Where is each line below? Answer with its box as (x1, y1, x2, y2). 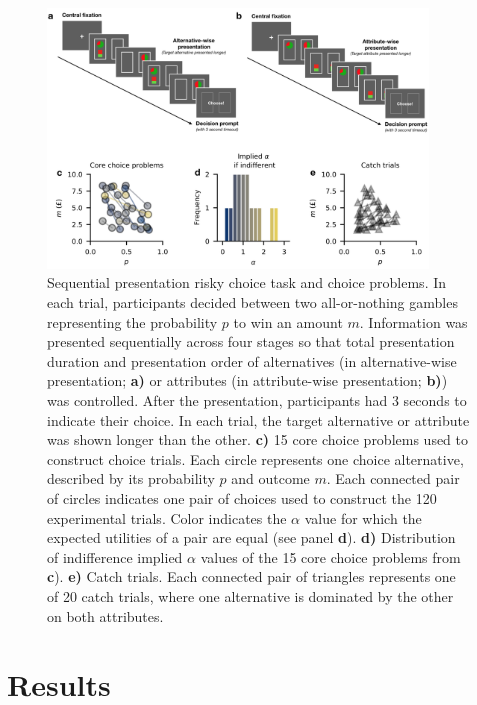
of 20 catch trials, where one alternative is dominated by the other (47, 585, 454, 606)
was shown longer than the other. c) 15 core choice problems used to (47, 429, 469, 450)
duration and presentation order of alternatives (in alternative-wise (47, 350, 457, 371)
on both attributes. (47, 605, 164, 626)
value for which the (304, 507, 422, 528)
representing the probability (47, 311, 218, 332)
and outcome (231, 468, 310, 489)
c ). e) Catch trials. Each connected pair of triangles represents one (47, 566, 456, 587)
